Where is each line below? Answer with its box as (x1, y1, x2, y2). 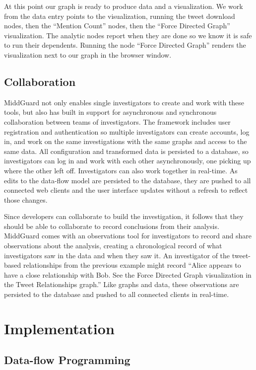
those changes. (4, 194, 48, 205)
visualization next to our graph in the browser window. (4, 49, 172, 60)
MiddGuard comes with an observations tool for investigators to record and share (4, 230, 252, 241)
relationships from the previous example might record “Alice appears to (23, 260, 241, 270)
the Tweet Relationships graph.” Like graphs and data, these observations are (4, 279, 239, 290)
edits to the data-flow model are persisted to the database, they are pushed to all (4, 175, 251, 185)
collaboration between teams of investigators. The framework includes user (4, 116, 231, 127)
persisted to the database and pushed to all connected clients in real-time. (4, 289, 229, 299)
